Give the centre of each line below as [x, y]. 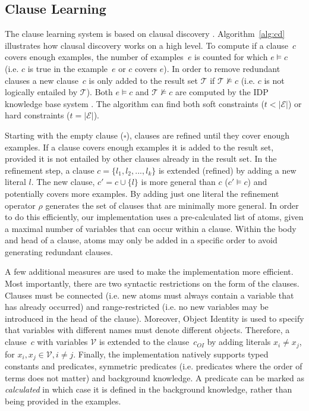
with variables [62, 342]
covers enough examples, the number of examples [94, 57]
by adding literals [239, 342]
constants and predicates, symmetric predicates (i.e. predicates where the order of [154, 365]
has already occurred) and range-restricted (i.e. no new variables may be [137, 307]
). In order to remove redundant [222, 68]
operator [20, 205]
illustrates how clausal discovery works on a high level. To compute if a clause [146, 45]
